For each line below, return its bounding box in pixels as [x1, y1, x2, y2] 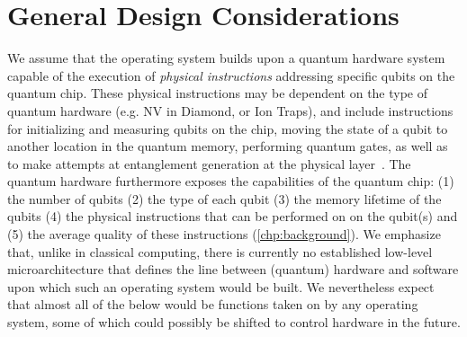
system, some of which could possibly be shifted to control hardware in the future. [7, 313, 461, 332]
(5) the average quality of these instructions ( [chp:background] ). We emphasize [7, 225, 441, 244]
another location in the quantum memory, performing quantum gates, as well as [7, 137, 448, 155]
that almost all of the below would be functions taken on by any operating [7, 295, 418, 314]
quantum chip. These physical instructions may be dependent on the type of [7, 84, 428, 102]
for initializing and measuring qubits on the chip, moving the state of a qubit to [7, 119, 448, 137]
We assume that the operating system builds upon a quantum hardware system [7, 49, 445, 67]
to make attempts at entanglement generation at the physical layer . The [7, 154, 411, 173]
